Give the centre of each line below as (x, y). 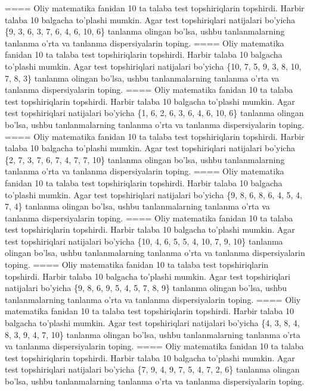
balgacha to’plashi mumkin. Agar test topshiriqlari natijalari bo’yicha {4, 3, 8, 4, (152, 323)
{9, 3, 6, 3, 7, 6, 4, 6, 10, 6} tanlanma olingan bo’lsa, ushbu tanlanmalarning (145, 31)
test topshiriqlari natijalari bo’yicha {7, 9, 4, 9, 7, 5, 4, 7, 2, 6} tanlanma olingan (152, 369)
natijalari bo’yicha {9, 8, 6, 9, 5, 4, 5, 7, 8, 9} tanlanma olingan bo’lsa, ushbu (146, 288)
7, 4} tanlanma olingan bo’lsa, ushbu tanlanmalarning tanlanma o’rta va (137, 206)
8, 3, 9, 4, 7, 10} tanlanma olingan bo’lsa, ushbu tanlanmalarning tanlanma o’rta (153, 334)
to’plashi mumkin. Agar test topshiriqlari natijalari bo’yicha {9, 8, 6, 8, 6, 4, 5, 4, (154, 194)
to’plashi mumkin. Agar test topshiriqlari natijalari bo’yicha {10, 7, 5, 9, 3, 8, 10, (153, 66)
